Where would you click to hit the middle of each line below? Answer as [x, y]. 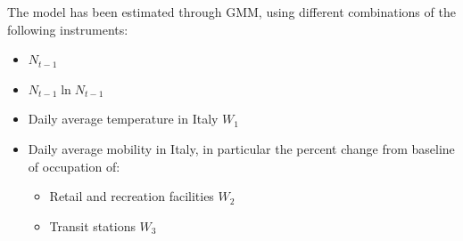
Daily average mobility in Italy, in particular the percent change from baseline [241, 148]
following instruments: [68, 29]
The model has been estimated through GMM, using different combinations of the [231, 12]
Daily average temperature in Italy [123, 119]
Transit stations [92, 225]
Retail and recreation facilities [132, 196]
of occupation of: [74, 166]
